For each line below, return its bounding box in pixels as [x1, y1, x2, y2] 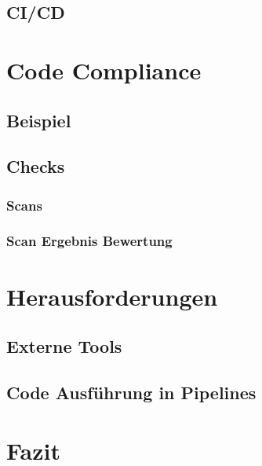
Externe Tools [6, 334, 122, 358]
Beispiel [6, 108, 71, 132]
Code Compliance [6, 53, 202, 86]
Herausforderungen [6, 280, 218, 312]
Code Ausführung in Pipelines [6, 380, 257, 404]
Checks [6, 154, 65, 178]
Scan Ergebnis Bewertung [6, 231, 173, 251]
